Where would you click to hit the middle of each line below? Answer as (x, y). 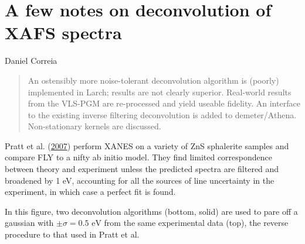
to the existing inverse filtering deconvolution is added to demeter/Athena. (162, 114)
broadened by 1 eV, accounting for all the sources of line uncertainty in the (140, 180)
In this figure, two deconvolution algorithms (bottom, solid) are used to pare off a (151, 211)
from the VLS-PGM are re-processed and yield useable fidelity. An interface (164, 103)
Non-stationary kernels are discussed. (94, 126)
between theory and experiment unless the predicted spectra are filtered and (142, 169)
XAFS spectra (63, 32)
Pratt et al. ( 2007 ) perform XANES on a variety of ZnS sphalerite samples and (147, 145)
